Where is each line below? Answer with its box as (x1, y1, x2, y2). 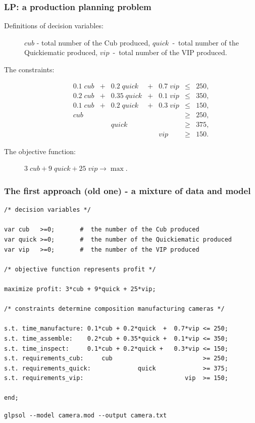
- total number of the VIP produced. (113, 47, 227, 58)
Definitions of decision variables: (4, 20, 104, 31)
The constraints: (4, 64, 55, 74)
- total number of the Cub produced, (36, 37, 150, 48)
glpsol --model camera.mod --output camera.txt (4, 412, 167, 419)
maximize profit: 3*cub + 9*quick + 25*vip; (4, 285, 156, 293)
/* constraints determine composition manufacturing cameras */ (4, 305, 225, 313)
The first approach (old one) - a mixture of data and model (4, 184, 251, 197)
